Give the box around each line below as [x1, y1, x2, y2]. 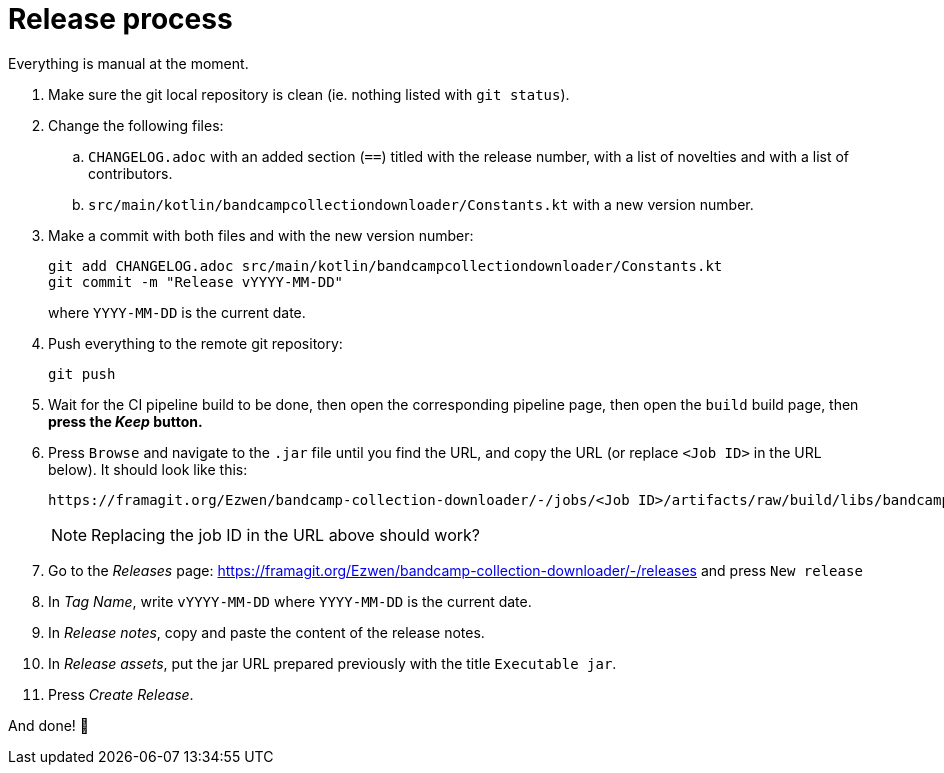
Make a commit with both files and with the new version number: [48, 226, 474, 244]
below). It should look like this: [48, 460, 248, 478]
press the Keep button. [48, 412, 203, 430]
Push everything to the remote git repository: [48, 334, 343, 352]
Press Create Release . [48, 685, 194, 703]
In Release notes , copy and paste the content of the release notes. [48, 623, 485, 641]
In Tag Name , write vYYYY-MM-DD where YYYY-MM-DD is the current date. [48, 592, 532, 610]
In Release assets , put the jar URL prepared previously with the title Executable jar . [48, 654, 617, 672]
